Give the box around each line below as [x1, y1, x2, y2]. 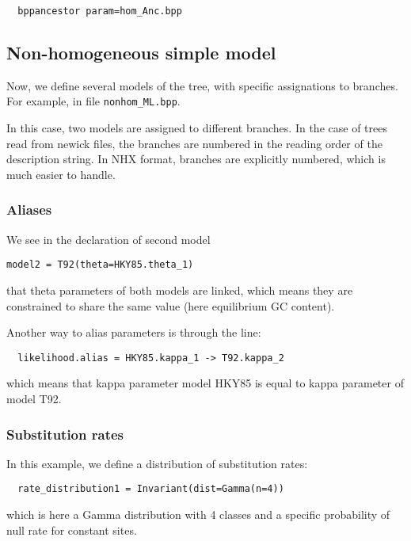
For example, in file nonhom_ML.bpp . [6, 93, 181, 109]
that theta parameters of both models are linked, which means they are [6, 281, 353, 298]
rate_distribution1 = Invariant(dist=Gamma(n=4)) [17, 483, 284, 495]
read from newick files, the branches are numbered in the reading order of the [6, 135, 382, 151]
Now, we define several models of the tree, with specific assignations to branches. [6, 77, 398, 93]
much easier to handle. [6, 166, 116, 182]
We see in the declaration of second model [6, 230, 211, 247]
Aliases [6, 200, 52, 219]
